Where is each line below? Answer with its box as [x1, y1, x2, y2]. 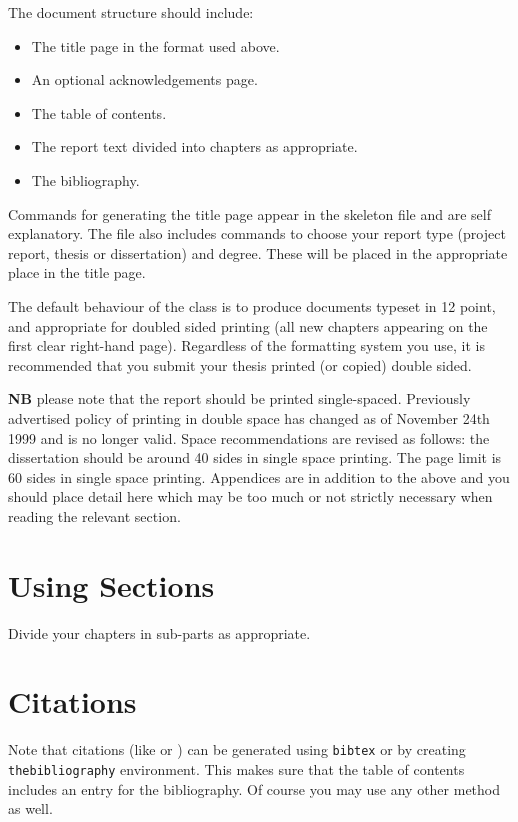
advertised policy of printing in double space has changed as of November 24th [8, 407, 490, 428]
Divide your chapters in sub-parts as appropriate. [8, 622, 311, 643]
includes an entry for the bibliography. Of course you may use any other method [8, 778, 501, 799]
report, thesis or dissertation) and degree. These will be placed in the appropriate [8, 242, 508, 263]
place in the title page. [8, 262, 146, 283]
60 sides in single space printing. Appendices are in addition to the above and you [8, 466, 510, 487]
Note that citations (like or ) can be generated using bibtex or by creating [8, 739, 466, 760]
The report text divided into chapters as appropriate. [31, 136, 358, 157]
